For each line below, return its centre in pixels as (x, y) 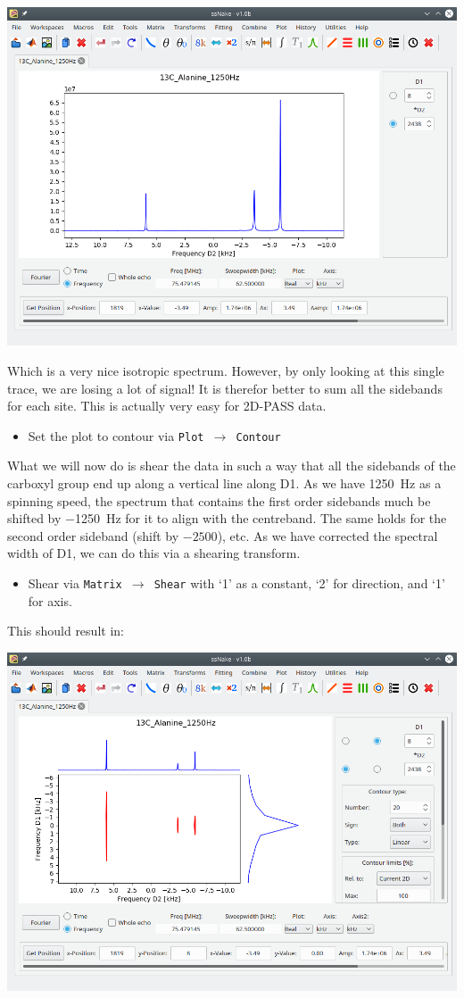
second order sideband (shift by (93, 535)
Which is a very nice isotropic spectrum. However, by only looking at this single (226, 370)
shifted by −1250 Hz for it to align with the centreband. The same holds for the (227, 518)
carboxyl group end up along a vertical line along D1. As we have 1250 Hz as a (224, 483)
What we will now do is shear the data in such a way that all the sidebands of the (232, 466)
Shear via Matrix (75, 582)
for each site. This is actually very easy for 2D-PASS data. (167, 406)
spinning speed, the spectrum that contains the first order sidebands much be (219, 500)
